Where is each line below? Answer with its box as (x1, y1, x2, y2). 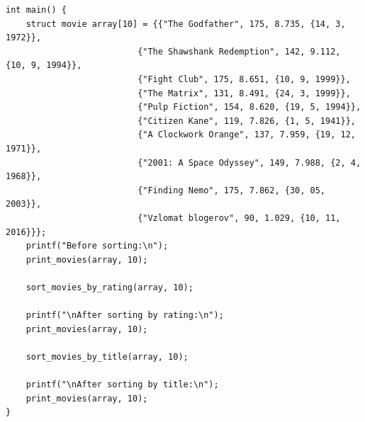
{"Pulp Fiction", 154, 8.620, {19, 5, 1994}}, (137, 102, 361, 113)
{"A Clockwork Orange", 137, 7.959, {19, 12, (137, 130, 356, 140)
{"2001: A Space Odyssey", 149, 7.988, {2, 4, (137, 157, 361, 168)
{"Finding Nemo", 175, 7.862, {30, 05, (137, 185, 326, 195)
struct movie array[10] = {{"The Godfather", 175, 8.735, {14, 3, (26, 18, 346, 29)
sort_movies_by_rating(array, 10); (26, 282, 193, 292)
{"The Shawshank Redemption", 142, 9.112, (137, 46, 341, 57)
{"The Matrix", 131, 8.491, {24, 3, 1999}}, (137, 88, 351, 98)
